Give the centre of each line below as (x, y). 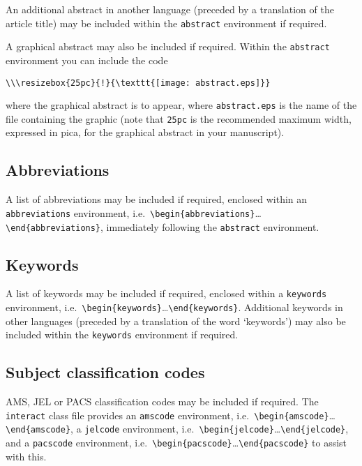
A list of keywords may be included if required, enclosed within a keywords (166, 293)
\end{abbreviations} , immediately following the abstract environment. (163, 226)
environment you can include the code (87, 60)
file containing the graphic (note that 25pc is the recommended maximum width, (179, 118)
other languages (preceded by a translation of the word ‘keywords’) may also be (176, 321)
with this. (26, 456)
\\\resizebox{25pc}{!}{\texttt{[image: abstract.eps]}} (138, 83)
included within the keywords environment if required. (122, 335)
